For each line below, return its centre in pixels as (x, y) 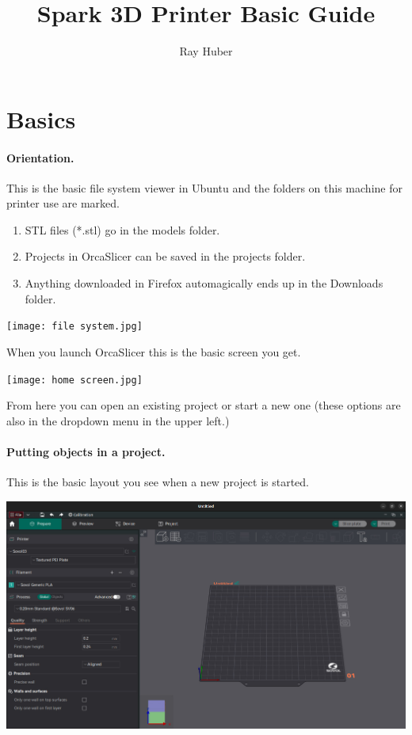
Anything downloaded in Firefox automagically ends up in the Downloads (204, 283)
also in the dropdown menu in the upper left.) (118, 420)
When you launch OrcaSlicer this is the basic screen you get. (154, 351)
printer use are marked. (63, 203)
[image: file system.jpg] (74, 327)
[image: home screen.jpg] (74, 380)
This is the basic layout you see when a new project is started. (158, 482)
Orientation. (40, 157)
